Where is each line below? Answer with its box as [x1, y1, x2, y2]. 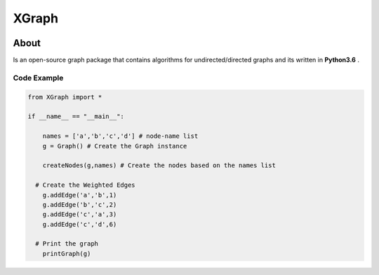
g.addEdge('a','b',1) [42, 191, 117, 199]
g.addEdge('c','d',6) [42, 220, 117, 228]
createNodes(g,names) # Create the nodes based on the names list [42, 162, 277, 169]
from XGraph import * [27, 93, 102, 101]
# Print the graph [35, 240, 98, 248]
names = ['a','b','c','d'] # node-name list [42, 132, 199, 140]
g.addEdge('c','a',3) [42, 211, 117, 218]
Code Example [13, 73, 64, 83]
